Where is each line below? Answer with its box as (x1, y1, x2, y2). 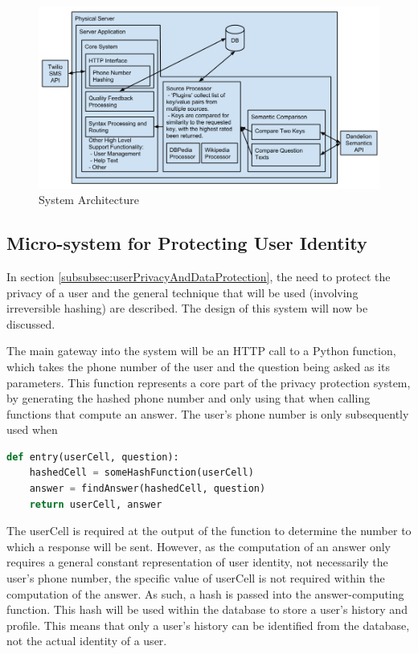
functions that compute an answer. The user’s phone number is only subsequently (6, 405, 409, 422)
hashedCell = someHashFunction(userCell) (29, 467, 254, 479)
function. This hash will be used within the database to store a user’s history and (6, 601, 408, 618)
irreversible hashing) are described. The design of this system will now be (6, 300, 368, 317)
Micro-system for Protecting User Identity (6, 231, 367, 255)
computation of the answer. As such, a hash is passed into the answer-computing (6, 585, 404, 602)
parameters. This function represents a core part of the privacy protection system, (6, 374, 411, 390)
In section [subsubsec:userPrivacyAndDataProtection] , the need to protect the (6, 268, 391, 284)
